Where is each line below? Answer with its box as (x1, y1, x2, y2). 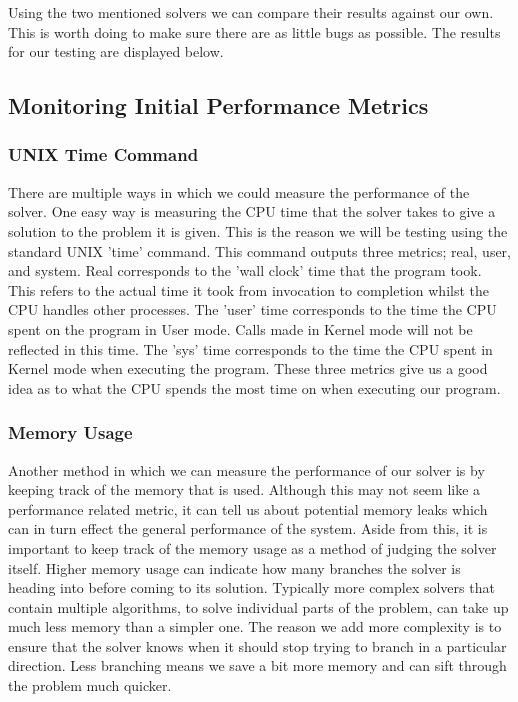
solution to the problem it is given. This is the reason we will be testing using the (8, 220, 508, 241)
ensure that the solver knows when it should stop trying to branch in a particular (8, 635, 507, 656)
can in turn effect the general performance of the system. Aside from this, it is (8, 518, 488, 539)
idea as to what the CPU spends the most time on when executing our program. (8, 377, 501, 398)
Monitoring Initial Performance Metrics (8, 90, 429, 121)
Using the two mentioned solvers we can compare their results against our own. (8, 2, 494, 22)
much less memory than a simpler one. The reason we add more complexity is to (8, 616, 502, 637)
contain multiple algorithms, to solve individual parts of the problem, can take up (8, 596, 509, 617)
